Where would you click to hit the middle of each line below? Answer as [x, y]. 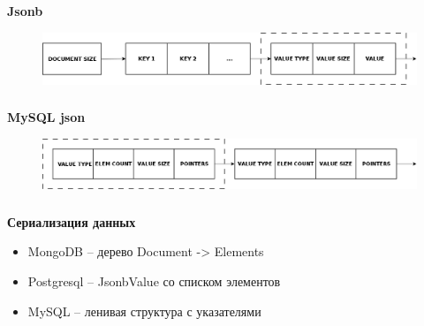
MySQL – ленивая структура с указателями [144, 311]
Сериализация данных [72, 221]
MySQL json [46, 117]
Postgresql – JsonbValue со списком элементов [154, 281]
